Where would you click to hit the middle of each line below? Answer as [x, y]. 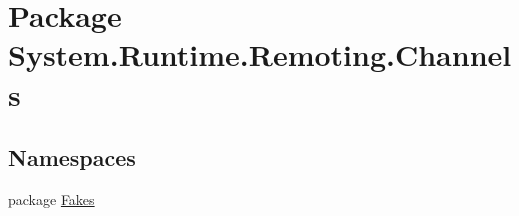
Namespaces [72, 157]
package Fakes [51, 198]
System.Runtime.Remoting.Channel [260, 54]
